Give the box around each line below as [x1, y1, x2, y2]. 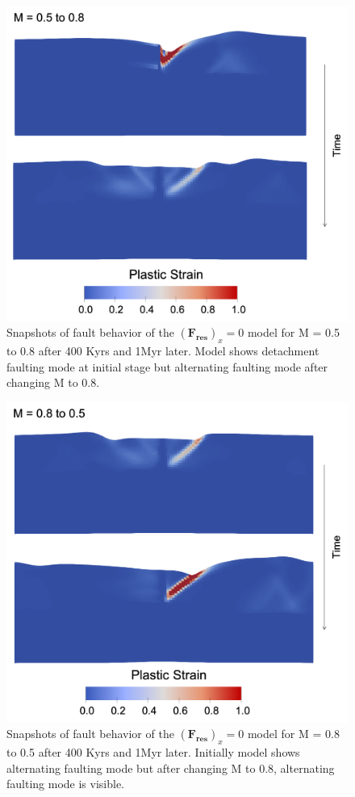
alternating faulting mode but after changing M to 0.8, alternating [6, 759, 335, 776]
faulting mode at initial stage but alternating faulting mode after [6, 358, 328, 375]
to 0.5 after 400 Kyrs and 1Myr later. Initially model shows [6, 744, 300, 761]
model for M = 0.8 [247, 725, 340, 742]
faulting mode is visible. [6, 775, 125, 792]
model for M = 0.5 [247, 324, 340, 341]
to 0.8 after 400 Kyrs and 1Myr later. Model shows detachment [6, 342, 319, 359]
